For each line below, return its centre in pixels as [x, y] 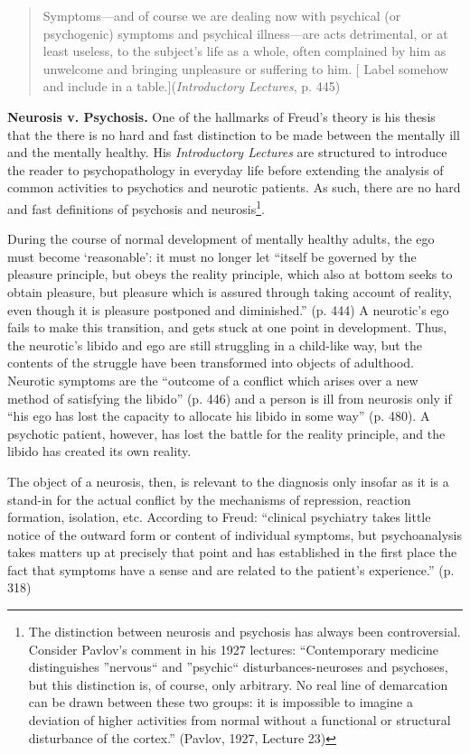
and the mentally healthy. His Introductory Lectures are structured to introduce [227, 152]
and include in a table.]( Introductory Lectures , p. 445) [192, 86]
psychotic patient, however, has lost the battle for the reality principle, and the [226, 433]
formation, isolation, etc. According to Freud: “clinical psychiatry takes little [219, 517]
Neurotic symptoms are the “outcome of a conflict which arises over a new [213, 380]
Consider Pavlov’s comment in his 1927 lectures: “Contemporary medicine [234, 649]
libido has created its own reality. [99, 451]
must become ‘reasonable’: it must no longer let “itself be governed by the [212, 256]
